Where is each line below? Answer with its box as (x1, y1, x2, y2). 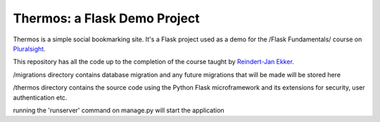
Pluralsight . (13, 44, 46, 53)
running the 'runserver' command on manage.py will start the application (13, 106, 224, 114)
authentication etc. (13, 93, 68, 102)
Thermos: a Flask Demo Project (13, 11, 200, 26)
